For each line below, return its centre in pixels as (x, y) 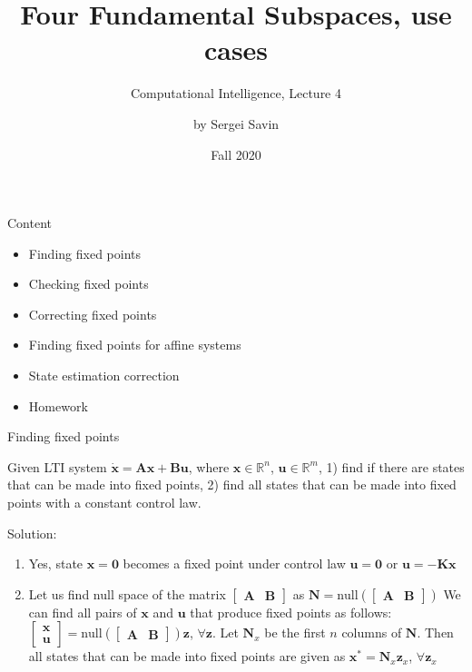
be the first (295, 632)
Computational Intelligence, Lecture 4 (236, 93)
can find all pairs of (83, 612)
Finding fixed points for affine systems (135, 345)
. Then (435, 632)
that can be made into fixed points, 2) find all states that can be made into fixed (232, 484)
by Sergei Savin (236, 123)
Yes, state (56, 563)
